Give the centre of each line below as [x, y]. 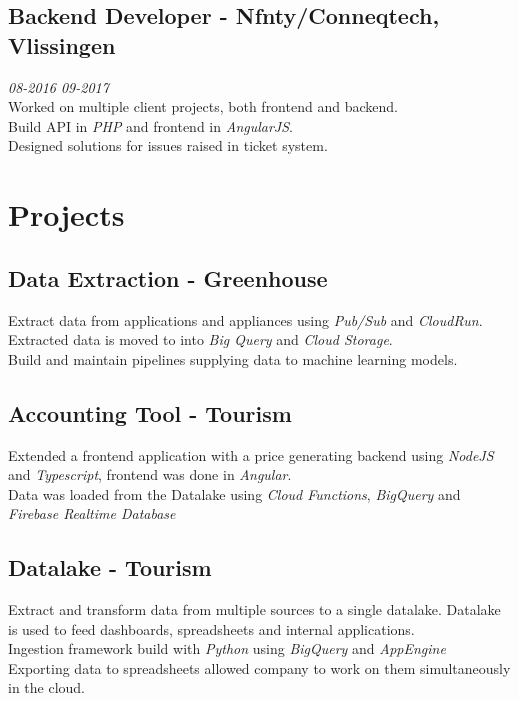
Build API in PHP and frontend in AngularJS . [150, 125]
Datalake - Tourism [110, 567]
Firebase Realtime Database [92, 513]
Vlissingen [62, 44]
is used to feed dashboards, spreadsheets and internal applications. [211, 628]
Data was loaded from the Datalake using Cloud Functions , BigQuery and [234, 493]
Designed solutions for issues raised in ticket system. [168, 145]
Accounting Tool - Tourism [150, 412]
